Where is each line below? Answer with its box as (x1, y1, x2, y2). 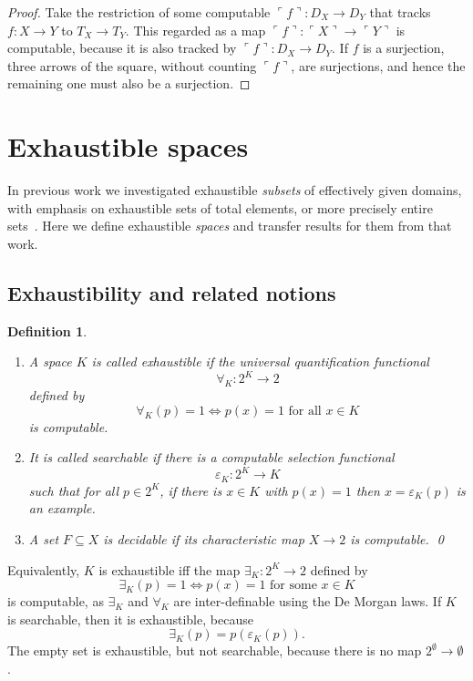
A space (28, 352, 72, 371)
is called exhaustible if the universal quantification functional (91, 352, 429, 371)
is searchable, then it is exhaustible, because (7, 609, 253, 628)
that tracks (369, 3, 431, 21)
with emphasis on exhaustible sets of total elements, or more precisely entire (7, 198, 433, 217)
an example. (28, 499, 96, 518)
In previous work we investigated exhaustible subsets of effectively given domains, (7, 181, 462, 200)
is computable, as (7, 592, 104, 611)
